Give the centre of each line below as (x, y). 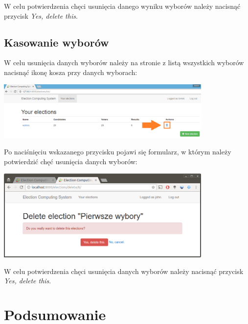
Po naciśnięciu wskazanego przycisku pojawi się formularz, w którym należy (118, 152)
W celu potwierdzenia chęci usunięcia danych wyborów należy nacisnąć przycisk (124, 271)
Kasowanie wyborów (56, 42)
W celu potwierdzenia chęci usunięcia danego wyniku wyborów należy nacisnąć (122, 6)
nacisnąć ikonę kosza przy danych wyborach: (71, 72)
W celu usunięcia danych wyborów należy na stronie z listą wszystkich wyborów (124, 62)
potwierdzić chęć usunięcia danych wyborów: (71, 161)
